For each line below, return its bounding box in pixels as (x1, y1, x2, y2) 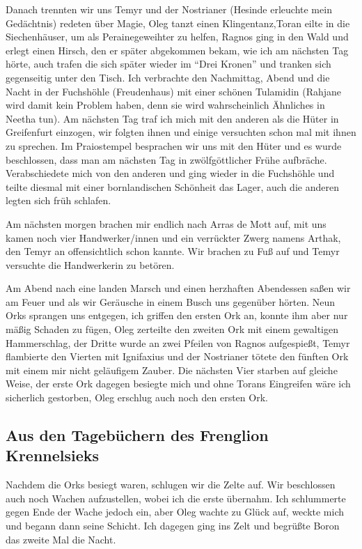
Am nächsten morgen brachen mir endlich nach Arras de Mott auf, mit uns (6, 216, 326, 231)
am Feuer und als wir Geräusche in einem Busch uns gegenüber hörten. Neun (6, 294, 336, 309)
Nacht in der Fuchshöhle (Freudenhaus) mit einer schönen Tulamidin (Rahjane (6, 84, 342, 98)
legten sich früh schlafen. (6, 193, 111, 208)
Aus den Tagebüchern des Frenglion (6, 424, 269, 446)
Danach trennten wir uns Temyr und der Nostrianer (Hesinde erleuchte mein (6, 2, 332, 16)
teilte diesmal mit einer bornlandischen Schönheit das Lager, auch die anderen (6, 179, 339, 194)
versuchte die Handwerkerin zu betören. (6, 257, 175, 272)
